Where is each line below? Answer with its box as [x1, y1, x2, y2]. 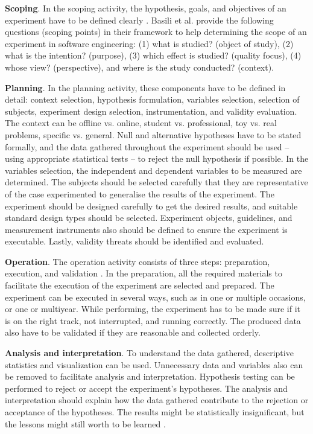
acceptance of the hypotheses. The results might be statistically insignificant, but [5, 406, 305, 418]
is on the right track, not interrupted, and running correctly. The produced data [5, 314, 301, 327]
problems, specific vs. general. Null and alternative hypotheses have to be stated [5, 128, 302, 141]
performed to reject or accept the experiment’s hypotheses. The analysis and [5, 381, 288, 394]
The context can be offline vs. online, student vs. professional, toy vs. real [5, 116, 277, 129]
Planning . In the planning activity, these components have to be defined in [5, 81, 286, 94]
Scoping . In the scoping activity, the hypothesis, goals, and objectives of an [5, 2, 286, 14]
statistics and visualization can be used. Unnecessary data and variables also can [5, 358, 303, 371]
